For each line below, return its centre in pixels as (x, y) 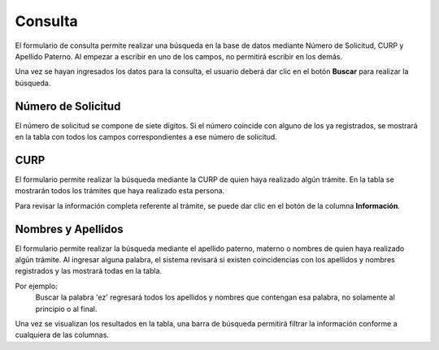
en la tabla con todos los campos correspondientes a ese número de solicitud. (146, 137)
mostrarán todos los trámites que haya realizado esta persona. (120, 191)
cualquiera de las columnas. (62, 335)
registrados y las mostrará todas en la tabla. (89, 271)
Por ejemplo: (36, 286)
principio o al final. (66, 309)
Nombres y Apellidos (69, 229)
